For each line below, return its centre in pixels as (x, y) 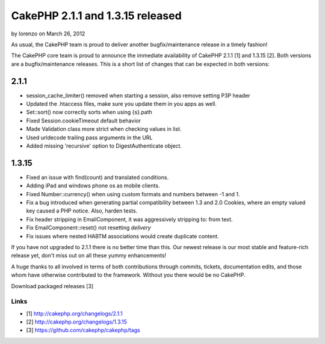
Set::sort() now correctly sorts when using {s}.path (89, 112)
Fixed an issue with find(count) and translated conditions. (97, 177)
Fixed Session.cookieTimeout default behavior (84, 121)
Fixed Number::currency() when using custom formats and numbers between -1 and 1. (133, 194)
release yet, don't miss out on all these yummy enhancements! (89, 256)
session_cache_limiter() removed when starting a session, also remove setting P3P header (138, 95)
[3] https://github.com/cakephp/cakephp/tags (83, 330)
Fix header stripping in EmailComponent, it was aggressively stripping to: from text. (129, 219)
